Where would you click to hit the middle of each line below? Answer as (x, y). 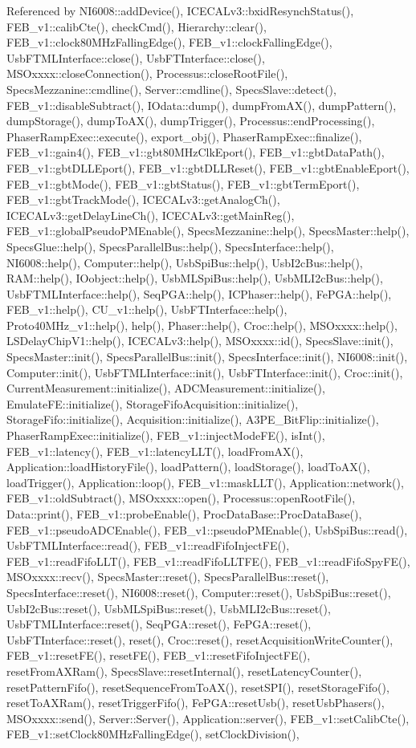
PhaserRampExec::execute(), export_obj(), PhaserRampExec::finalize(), (184, 136)
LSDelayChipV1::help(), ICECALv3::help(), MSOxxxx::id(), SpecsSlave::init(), (200, 341)
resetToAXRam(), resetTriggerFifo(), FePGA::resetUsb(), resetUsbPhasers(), (196, 703)
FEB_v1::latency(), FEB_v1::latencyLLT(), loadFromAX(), (155, 451)
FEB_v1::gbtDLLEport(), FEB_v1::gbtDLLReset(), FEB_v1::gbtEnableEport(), (208, 167)
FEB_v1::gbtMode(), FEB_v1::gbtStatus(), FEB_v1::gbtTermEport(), (183, 183)
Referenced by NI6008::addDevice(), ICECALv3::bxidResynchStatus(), (180, 10)
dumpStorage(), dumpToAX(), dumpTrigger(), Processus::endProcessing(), (191, 121)
